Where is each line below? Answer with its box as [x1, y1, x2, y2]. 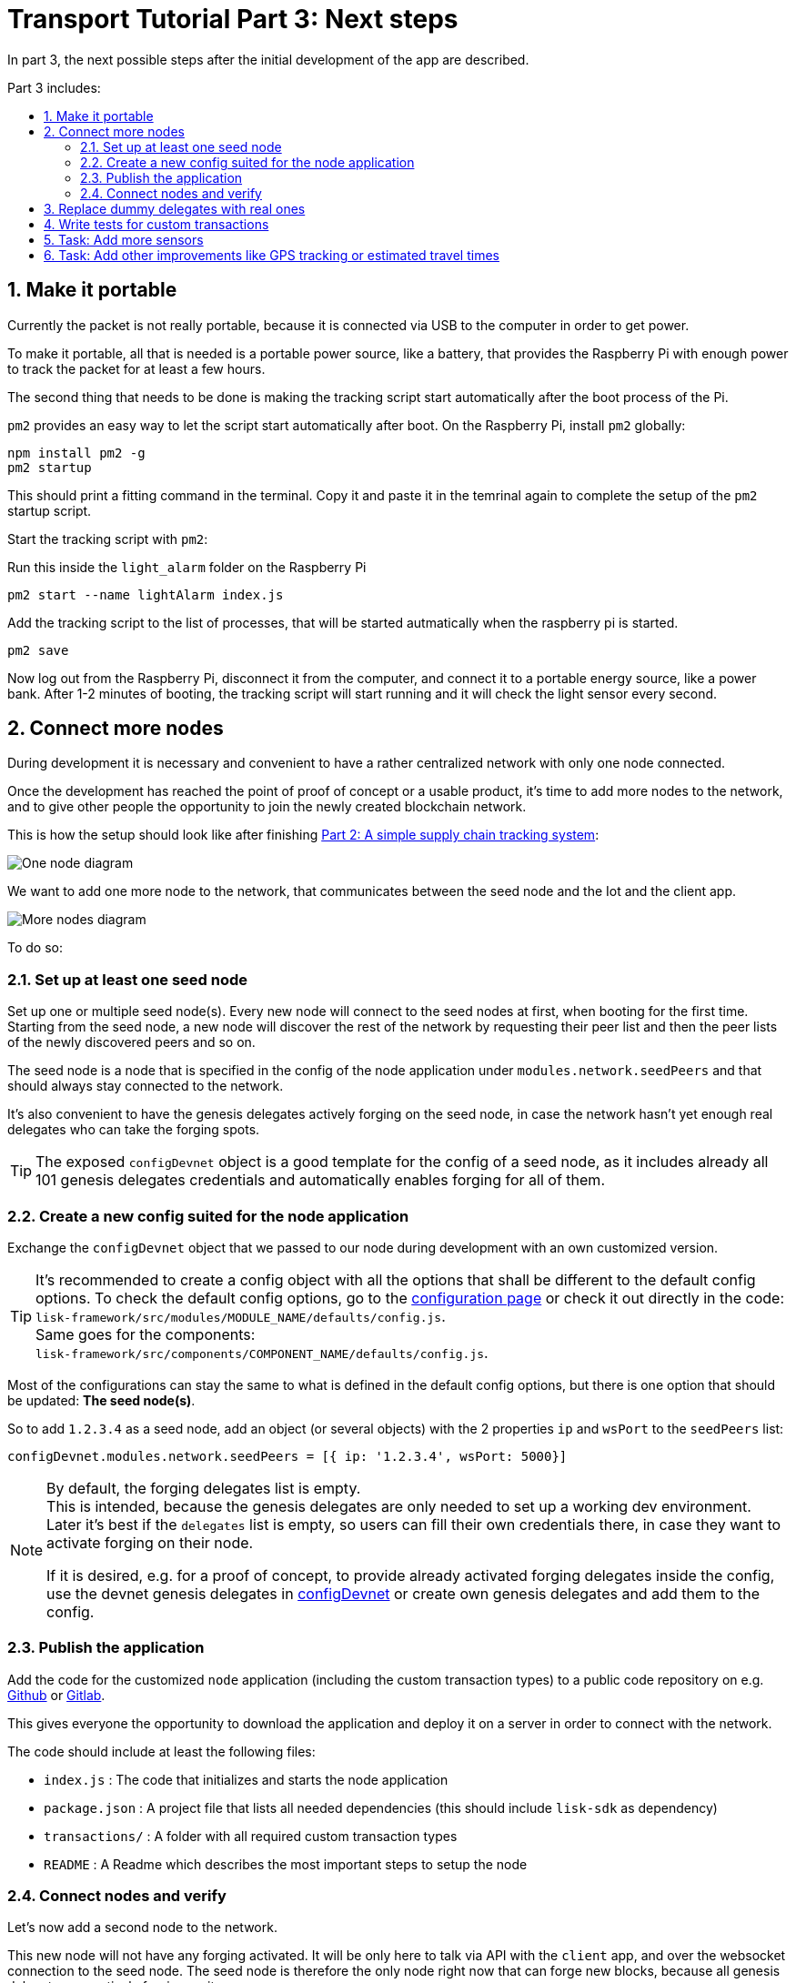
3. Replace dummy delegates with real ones [44, 200, 306, 216]
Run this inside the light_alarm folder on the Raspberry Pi [7, 559, 367, 575]
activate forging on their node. [46, 1533, 254, 1552]
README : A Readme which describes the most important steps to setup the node [44, 1856, 528, 1872]
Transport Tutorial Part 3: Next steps [7, 4, 458, 35]
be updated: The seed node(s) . [7, 1392, 196, 1408]
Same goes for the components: [35, 1324, 256, 1344]
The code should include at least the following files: [7, 1743, 316, 1759]
